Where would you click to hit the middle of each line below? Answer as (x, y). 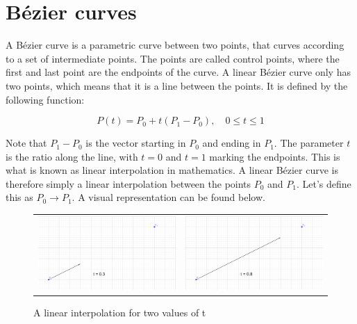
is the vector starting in (136, 143)
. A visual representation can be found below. (168, 197)
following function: (45, 99)
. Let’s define (324, 183)
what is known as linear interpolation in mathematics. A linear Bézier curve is (172, 170)
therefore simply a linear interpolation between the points (128, 183)
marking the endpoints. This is (275, 156)
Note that (26, 143)
